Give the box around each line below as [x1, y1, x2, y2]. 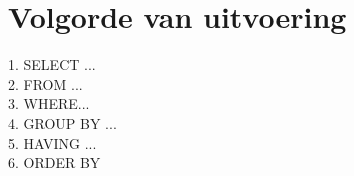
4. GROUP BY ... [8, 112, 117, 133]
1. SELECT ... [8, 54, 96, 75]
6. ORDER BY [8, 152, 101, 173]
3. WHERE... [8, 93, 90, 114]
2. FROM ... [8, 73, 83, 94]
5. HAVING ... [8, 132, 97, 153]
